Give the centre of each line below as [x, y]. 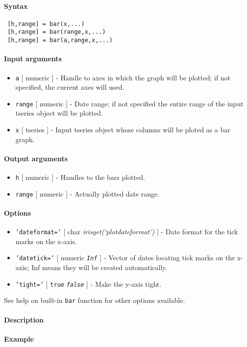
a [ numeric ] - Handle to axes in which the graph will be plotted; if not [123, 77]
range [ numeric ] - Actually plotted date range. [87, 193]
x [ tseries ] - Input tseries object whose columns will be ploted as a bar [123, 130]
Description [24, 319]
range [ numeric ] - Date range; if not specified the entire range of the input [129, 103]
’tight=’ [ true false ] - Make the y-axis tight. [88, 284]
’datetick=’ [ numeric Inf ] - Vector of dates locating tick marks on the [125, 258]
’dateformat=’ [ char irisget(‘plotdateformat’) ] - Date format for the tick [127, 232]
